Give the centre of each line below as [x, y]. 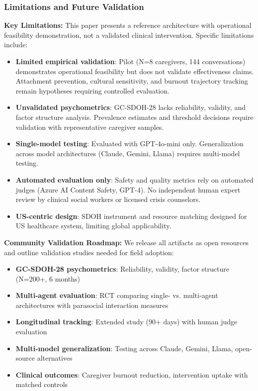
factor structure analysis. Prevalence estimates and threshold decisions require [134, 117]
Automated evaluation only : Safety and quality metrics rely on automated [134, 179]
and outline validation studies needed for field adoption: [89, 252]
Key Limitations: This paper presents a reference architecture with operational [128, 25]
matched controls [42, 384]
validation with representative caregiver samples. [90, 127]
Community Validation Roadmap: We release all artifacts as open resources [126, 242]
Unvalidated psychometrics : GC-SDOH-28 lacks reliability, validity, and [130, 107]
